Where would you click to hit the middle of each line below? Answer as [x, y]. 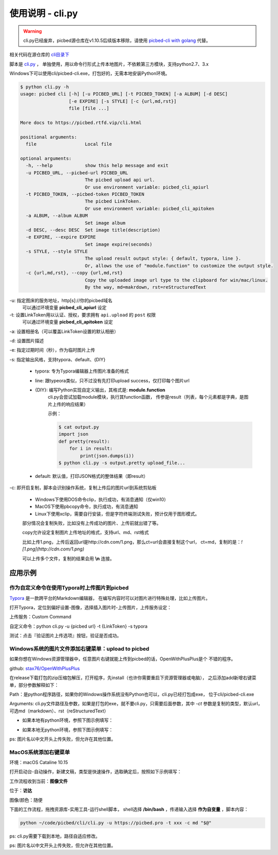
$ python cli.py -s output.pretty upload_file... [122, 463]
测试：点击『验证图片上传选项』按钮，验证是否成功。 [65, 636]
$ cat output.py [79, 427]
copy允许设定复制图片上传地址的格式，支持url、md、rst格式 [86, 533]
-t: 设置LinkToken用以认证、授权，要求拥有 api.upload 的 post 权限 [83, 315]
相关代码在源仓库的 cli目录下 [39, 55]
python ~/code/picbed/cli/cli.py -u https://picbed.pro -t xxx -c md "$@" [116, 823]
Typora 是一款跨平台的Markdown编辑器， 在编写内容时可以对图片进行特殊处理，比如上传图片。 [110, 598]
